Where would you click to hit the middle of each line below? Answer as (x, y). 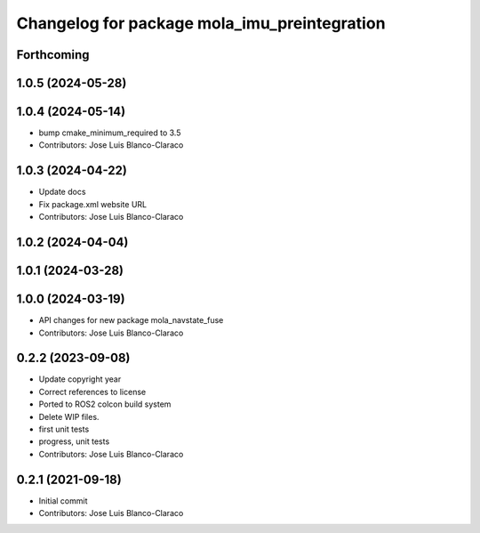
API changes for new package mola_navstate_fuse (131, 320)
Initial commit (63, 501)
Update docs (62, 192)
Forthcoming (53, 55)
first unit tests (64, 429)
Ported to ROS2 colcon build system (105, 404)
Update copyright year (80, 379)
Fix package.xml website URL (92, 204)
